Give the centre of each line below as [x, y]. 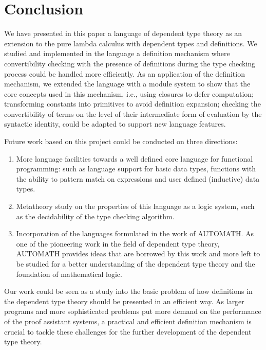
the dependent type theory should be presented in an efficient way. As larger [124, 301]
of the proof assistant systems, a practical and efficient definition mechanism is [128, 321]
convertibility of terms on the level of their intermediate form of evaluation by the [133, 113]
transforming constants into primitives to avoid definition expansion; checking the [132, 104]
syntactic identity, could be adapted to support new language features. [115, 124]
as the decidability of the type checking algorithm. [95, 216]
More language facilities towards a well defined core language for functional [135, 158]
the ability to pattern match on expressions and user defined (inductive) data [138, 178]
